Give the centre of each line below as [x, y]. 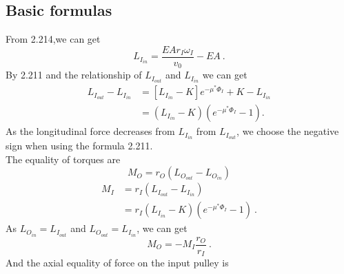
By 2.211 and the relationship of [74, 75]
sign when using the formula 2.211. [79, 146]
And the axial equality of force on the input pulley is [117, 263]
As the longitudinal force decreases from [90, 131]
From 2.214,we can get [53, 39]
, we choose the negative [288, 131]
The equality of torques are [63, 159]
